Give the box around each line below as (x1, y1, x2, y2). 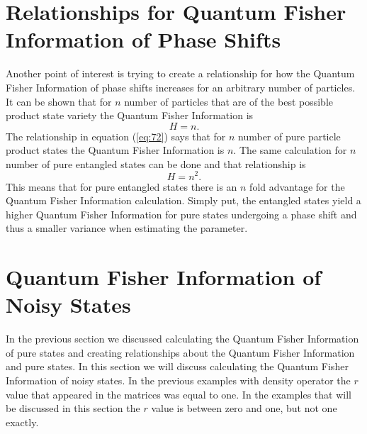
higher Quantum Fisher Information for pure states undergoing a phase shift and (6, 206, 357, 221)
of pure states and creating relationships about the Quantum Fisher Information (6, 345, 355, 360)
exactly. (6, 414, 39, 429)
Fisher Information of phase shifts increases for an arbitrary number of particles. (6, 79, 356, 94)
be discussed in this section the (6, 401, 140, 416)
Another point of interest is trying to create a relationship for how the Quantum (6, 66, 355, 81)
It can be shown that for (6, 94, 112, 108)
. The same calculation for (233, 143, 347, 157)
